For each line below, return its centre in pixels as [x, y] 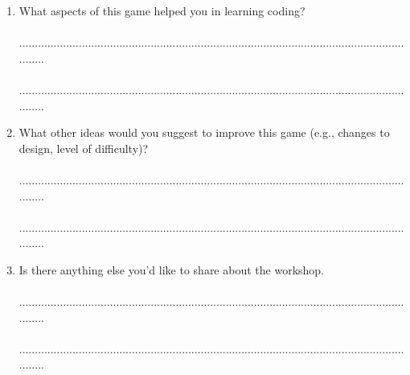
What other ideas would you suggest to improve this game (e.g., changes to [204, 132]
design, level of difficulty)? [84, 148]
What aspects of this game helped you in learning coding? [162, 10]
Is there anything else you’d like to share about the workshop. [171, 269]
